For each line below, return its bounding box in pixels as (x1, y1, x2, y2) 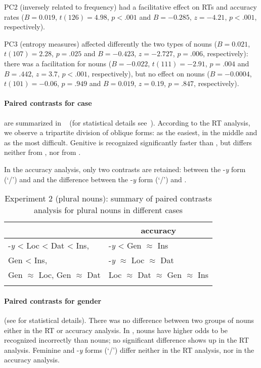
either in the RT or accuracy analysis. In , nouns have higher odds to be (4, 324, 228, 335)
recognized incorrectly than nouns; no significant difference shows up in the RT (4, 335, 249, 345)
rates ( (4, 11, 24, 22)
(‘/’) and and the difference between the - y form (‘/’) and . (4, 174, 187, 184)
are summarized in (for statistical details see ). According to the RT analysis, (4, 117, 250, 128)
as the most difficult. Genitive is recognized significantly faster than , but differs (4, 137, 252, 147)
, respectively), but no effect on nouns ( (88, 68, 210, 78)
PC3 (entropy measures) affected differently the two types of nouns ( (4, 38, 217, 49)
